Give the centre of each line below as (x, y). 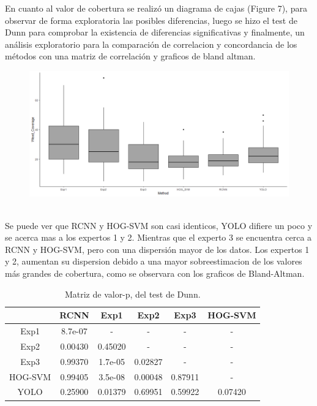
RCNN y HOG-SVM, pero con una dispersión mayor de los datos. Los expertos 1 (157, 249)
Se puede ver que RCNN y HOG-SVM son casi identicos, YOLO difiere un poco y (159, 225)
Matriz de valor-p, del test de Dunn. (132, 294)
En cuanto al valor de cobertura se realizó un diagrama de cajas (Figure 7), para (156, 8)
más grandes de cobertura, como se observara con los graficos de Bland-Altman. (155, 273)
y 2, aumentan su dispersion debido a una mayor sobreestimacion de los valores (154, 261)
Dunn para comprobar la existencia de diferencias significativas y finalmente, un (155, 32)
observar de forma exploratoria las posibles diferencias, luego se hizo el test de (151, 20)
